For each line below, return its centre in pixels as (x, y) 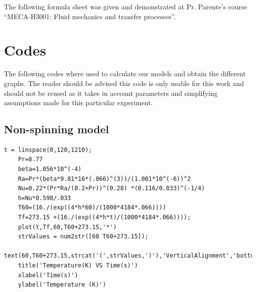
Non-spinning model (57, 129)
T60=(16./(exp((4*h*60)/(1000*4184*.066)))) (92, 208)
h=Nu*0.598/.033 (45, 198)
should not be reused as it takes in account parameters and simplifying (111, 93)
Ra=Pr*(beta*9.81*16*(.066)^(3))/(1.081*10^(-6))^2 (104, 179)
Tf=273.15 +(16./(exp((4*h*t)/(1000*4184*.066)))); (104, 218)
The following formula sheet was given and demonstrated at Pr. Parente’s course (126, 6)
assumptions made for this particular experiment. (79, 102)
